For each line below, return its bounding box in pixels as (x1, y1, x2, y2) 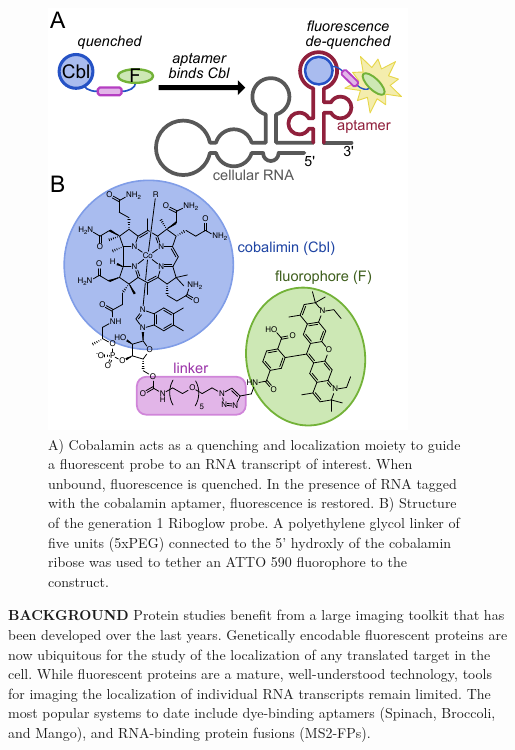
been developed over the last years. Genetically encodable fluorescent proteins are (8, 623, 508, 644)
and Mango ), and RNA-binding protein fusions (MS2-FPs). (8, 721, 371, 742)
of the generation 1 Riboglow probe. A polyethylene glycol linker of (48, 511, 460, 532)
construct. (48, 570, 109, 591)
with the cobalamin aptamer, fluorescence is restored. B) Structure (48, 492, 457, 513)
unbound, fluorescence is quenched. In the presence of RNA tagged (48, 472, 457, 493)
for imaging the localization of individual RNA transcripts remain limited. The (8, 682, 491, 703)
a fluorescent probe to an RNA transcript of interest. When (48, 453, 413, 474)
